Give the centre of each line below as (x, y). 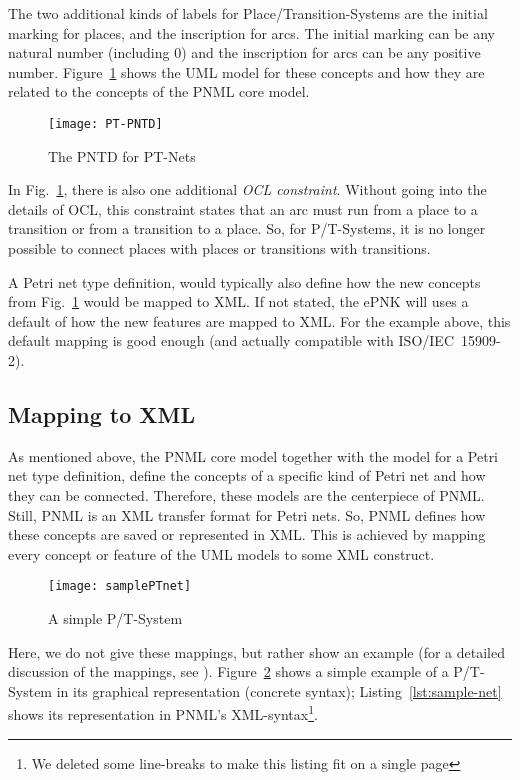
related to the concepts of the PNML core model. (159, 91)
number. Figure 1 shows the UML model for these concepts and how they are (246, 71)
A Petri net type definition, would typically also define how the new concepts (244, 281)
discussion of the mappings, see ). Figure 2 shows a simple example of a (228, 671)
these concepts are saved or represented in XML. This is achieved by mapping (247, 534)
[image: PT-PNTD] (105, 123)
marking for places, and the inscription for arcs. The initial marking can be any (252, 32)
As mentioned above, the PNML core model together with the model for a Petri (253, 455)
